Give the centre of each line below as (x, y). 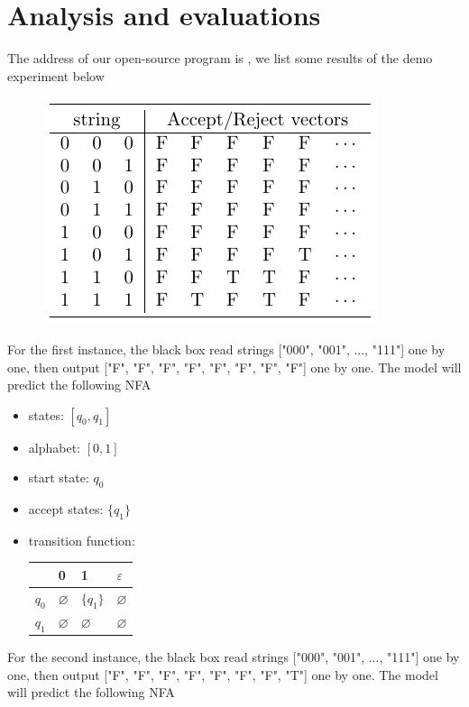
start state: (59, 477)
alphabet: (54, 447)
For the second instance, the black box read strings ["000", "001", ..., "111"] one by (234, 657)
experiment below (56, 75)
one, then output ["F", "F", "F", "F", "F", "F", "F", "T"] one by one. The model (223, 674)
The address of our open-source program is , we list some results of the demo (220, 58)
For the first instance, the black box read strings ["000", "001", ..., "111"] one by (226, 349)
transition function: (82, 540)
